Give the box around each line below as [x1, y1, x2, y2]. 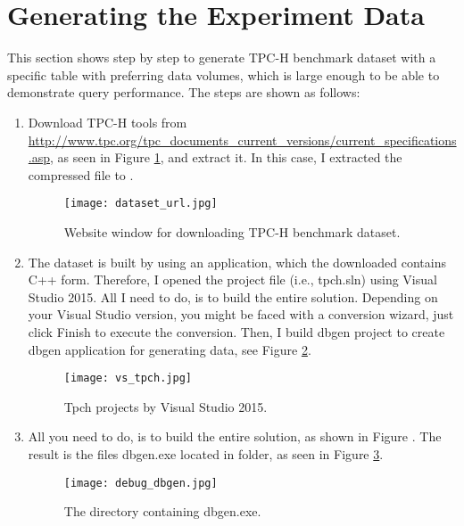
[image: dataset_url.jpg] [63, 197, 218, 210]
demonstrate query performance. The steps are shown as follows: [7, 83, 360, 102]
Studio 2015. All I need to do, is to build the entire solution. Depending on [28, 287, 438, 306]
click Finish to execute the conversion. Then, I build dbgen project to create [28, 322, 445, 341]
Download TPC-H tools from [28, 112, 187, 131]
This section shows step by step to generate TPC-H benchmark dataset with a [7, 48, 436, 67]
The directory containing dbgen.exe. [63, 502, 261, 521]
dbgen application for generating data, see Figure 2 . [28, 340, 311, 358]
